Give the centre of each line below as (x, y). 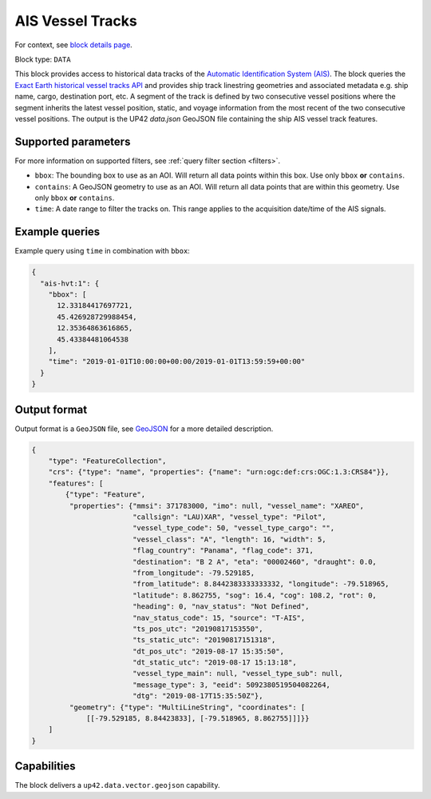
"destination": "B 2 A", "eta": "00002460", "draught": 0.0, (254, 561)
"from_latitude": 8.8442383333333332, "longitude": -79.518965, (261, 584)
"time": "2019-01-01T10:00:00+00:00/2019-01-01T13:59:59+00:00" (177, 362)
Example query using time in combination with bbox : (103, 251)
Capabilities (45, 767)
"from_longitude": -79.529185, (194, 573)
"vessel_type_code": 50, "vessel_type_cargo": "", (233, 528)
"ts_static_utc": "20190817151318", (204, 640)
